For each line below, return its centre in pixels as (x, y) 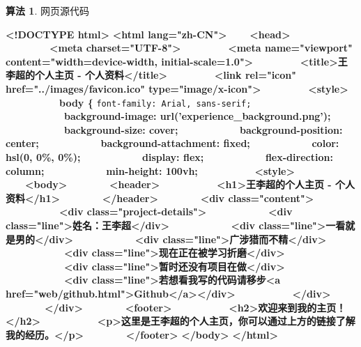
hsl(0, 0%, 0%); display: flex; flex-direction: (169, 157)
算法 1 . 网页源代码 (47, 10)
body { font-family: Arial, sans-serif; (155, 102)
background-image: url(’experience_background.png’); (198, 116)
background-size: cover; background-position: (203, 129)
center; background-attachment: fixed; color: (172, 143)
